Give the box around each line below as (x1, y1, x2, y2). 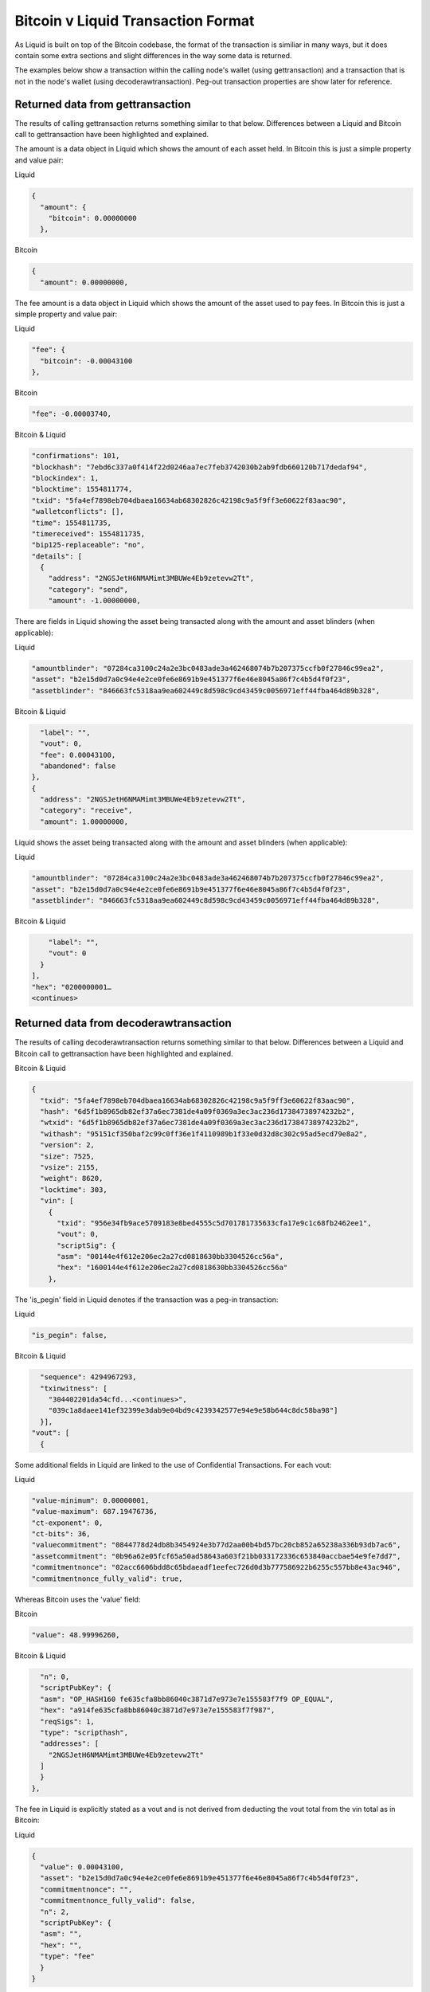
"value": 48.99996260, (31, 1630, 120, 1639)
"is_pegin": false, (31, 1331, 107, 1340)
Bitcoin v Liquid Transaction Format (14, 12, 255, 29)
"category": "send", (48, 585, 129, 594)
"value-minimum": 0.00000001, (31, 1496, 150, 1505)
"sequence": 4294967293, (40, 1373, 137, 1382)
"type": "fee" (40, 1952, 96, 1961)
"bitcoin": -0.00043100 (40, 356, 133, 366)
